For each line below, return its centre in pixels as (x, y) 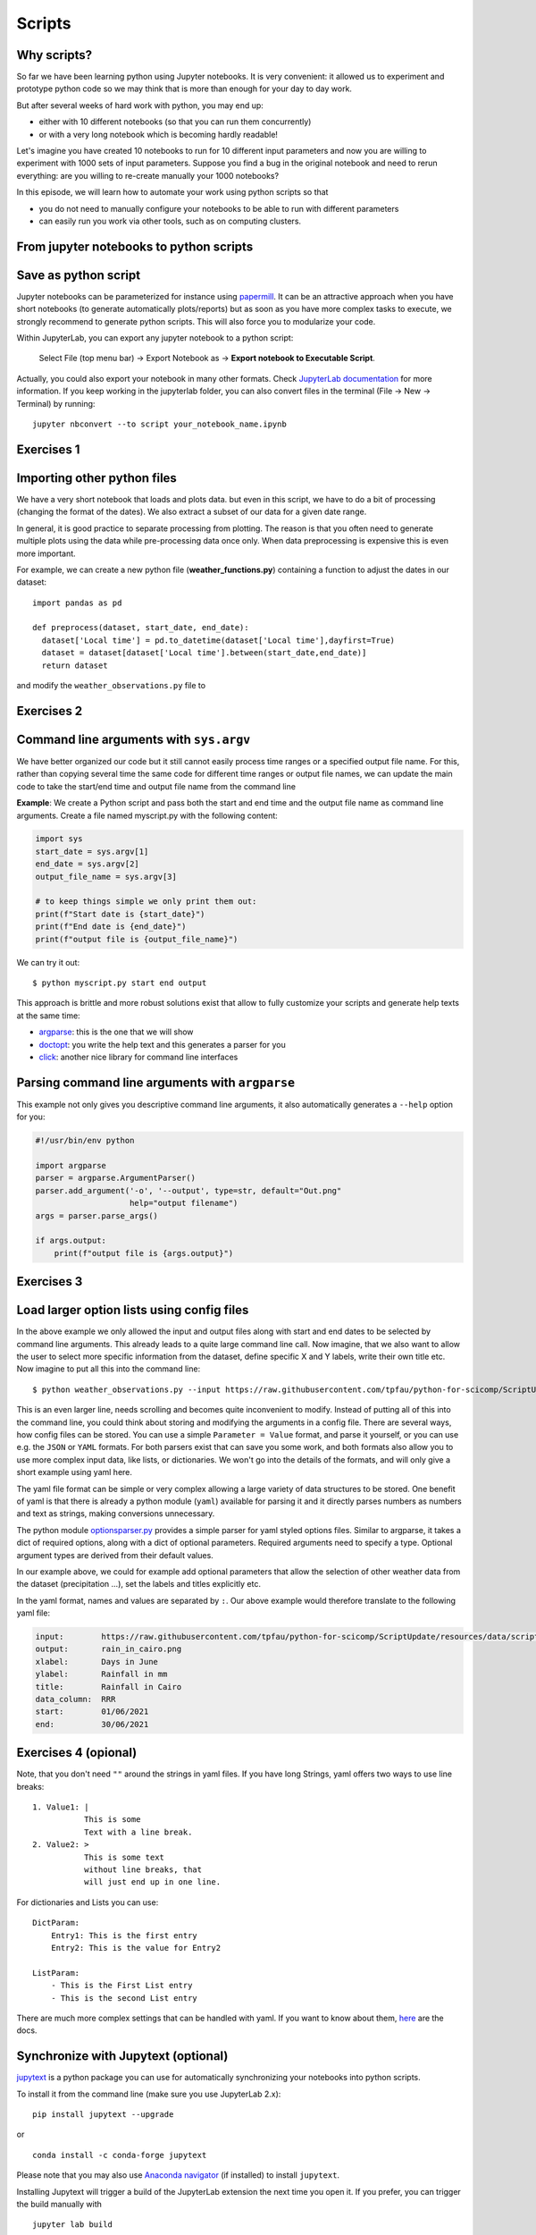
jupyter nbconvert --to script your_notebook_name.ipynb (160, 424)
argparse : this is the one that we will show (116, 1032)
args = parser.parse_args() (96, 1215)
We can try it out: (48, 962)
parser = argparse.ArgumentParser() (116, 1178)
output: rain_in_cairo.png (109, 1649)
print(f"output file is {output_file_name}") (137, 939)
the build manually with (59, 2204)
